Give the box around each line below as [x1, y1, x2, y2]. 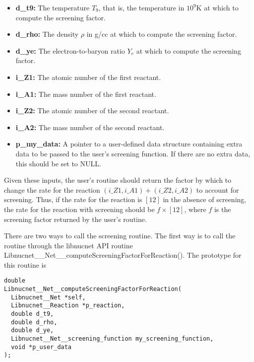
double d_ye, [11, 327, 54, 334]
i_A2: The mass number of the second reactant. [15, 122, 165, 132]
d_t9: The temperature [15, 2, 90, 12]
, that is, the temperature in [98, 2, 185, 12]
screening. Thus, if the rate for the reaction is [4, 194, 142, 205]
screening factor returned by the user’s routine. [4, 214, 147, 224]
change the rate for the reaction [4, 184, 100, 195]
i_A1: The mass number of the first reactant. [15, 88, 156, 99]
